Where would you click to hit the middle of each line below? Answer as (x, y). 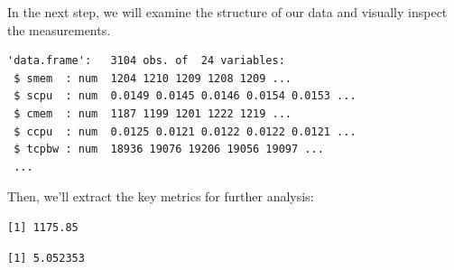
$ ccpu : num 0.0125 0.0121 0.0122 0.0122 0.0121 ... (185, 131)
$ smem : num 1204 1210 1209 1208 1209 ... (153, 78)
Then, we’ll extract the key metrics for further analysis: (161, 196)
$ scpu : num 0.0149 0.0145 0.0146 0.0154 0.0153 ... (185, 96)
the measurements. (59, 29)
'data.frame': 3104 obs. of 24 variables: (146, 61)
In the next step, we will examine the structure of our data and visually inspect (227, 12)
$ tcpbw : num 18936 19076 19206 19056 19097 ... (169, 149)
